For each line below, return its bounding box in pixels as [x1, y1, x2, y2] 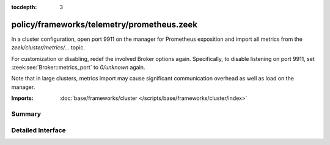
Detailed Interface [11, 126, 67, 134]
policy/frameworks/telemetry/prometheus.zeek [11, 19, 198, 30]
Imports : [11, 94, 34, 102]
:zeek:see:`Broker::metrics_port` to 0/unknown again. [11, 64, 145, 71]
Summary [11, 110, 42, 118]
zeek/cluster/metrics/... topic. [11, 44, 86, 51]
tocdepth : [11, 4, 37, 10]
